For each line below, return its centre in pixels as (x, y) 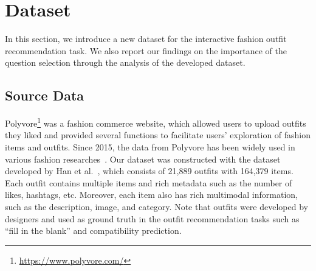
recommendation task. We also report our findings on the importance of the (146, 50)
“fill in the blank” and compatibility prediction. (93, 231)
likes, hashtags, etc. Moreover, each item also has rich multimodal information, (151, 195)
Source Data (45, 95)
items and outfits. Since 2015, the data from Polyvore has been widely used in (150, 146)
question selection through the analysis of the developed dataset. (125, 62)
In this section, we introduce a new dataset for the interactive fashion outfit (146, 39)
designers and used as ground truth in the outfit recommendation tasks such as (152, 218)
